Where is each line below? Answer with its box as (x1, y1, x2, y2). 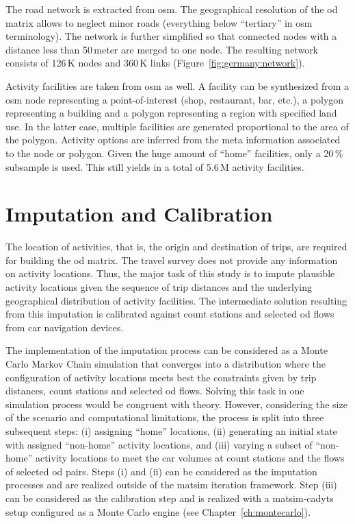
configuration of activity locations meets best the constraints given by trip (5, 370, 317, 384)
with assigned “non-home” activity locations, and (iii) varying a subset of (5, 437, 313, 451)
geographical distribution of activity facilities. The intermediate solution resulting (5, 293, 347, 307)
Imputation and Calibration (5, 200, 273, 228)
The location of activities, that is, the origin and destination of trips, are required (5, 239, 347, 254)
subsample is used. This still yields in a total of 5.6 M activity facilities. (5, 159, 304, 174)
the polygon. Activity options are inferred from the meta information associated (5, 132, 341, 147)
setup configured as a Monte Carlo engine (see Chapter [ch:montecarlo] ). (5, 504, 311, 519)
